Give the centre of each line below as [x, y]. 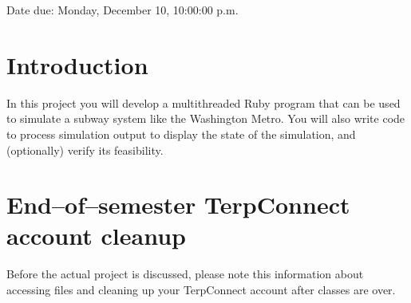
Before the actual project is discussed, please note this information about [185, 274]
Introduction [77, 64]
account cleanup [96, 236]
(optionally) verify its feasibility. [85, 150]
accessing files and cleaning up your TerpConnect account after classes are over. [201, 289]
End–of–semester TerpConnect [178, 205]
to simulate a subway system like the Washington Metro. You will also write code [206, 118]
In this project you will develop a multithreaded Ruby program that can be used [204, 102]
